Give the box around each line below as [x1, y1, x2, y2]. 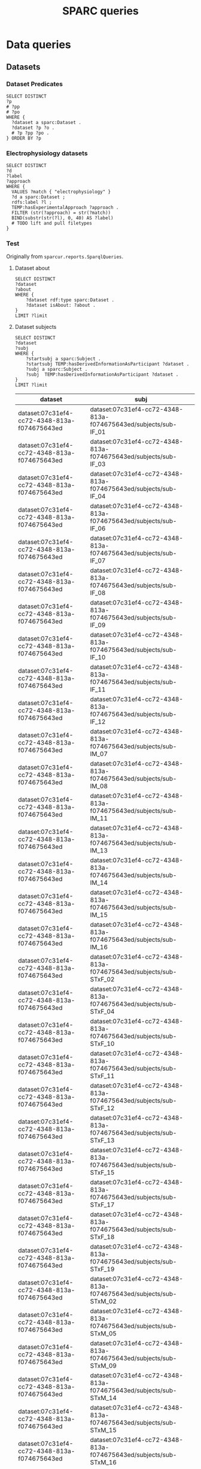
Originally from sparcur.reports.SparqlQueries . [6, 253, 124, 260]
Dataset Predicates [6, 80, 63, 88]
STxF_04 [90, 1008, 115, 1016]
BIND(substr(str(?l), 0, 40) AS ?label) [11, 215, 114, 221]
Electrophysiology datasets [6, 149, 88, 157]
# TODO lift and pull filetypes [11, 220, 93, 226]
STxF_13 [90, 1136, 115, 1145]
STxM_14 [90, 1394, 117, 1402]
